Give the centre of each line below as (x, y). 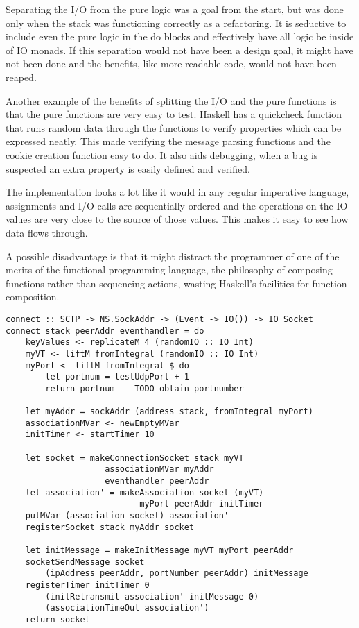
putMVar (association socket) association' (127, 516)
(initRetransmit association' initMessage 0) (152, 596)
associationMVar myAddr (159, 469)
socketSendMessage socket (85, 562)
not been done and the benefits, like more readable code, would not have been (171, 63)
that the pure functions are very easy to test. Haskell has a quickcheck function (174, 114)
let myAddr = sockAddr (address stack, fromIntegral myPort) (169, 412)
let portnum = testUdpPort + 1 (117, 377)
